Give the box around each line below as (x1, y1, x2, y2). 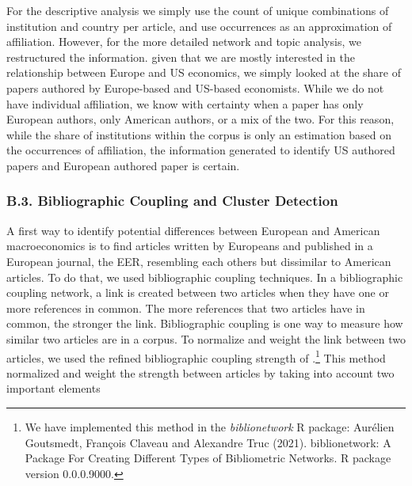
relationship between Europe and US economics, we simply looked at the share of (6, 64, 401, 81)
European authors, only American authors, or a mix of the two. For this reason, (6, 111, 395, 127)
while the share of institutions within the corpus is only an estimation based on (6, 126, 391, 142)
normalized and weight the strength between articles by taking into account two (6, 364, 395, 381)
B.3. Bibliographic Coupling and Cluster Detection (6, 191, 338, 211)
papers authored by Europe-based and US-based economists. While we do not (6, 79, 384, 96)
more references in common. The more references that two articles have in (6, 299, 365, 316)
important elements (6, 380, 101, 397)
